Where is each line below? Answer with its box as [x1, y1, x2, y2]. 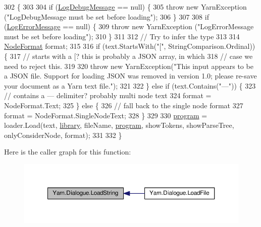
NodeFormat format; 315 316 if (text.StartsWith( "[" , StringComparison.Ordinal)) [4, 41, 255, 51]
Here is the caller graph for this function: [4, 146, 131, 157]
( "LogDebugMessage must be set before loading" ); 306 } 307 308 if [4, 11, 209, 22]
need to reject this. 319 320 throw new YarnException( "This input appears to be [4, 60, 253, 71]
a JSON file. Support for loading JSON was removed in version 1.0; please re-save [4, 70, 257, 81]
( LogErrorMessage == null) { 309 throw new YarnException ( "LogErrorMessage [4, 21, 254, 32]
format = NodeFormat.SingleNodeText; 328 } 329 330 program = [4, 110, 207, 120]
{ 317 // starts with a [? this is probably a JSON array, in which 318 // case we [4, 50, 253, 61]
